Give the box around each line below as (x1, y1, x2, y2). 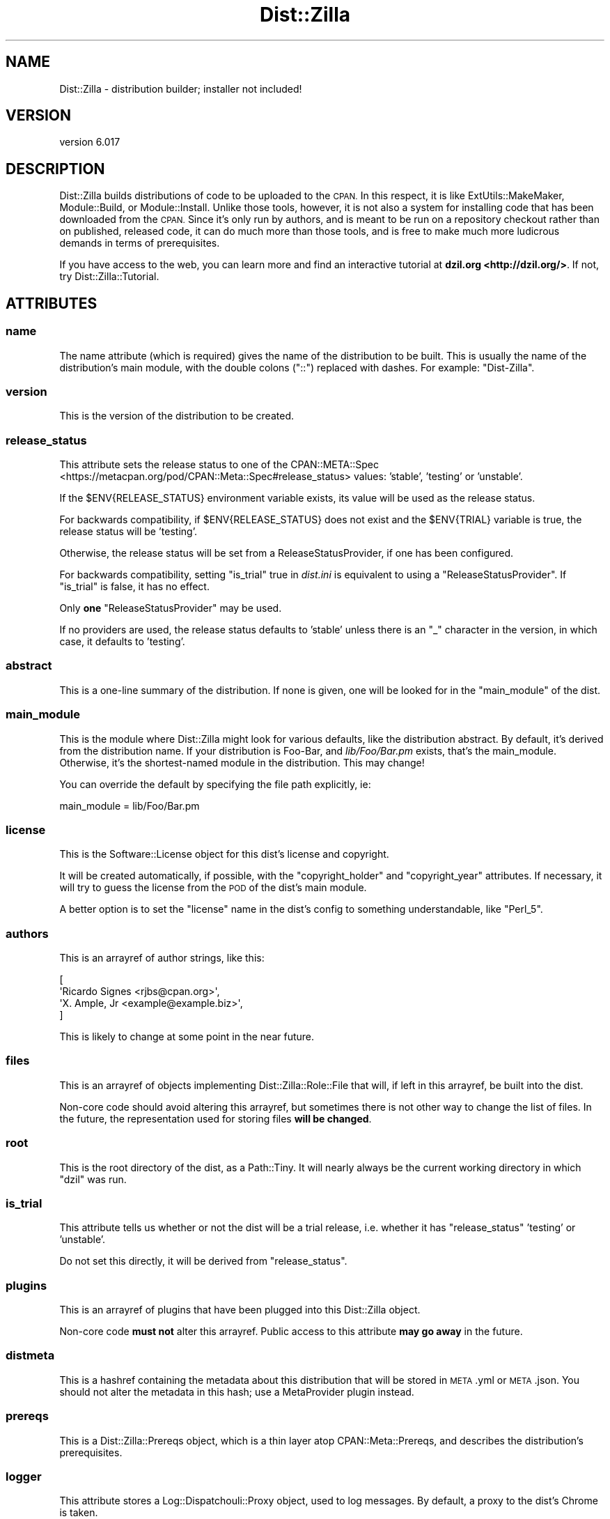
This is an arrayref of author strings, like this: (59, 952, 265, 964)
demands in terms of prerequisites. (59, 237, 220, 249)
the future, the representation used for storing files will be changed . (59, 1112, 372, 1125)
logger (6, 1469, 42, 1483)
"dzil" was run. (59, 1173, 127, 1185)
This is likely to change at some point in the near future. (59, 1031, 315, 1042)
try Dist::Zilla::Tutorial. (59, 270, 159, 283)
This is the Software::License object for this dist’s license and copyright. (59, 848, 389, 861)
